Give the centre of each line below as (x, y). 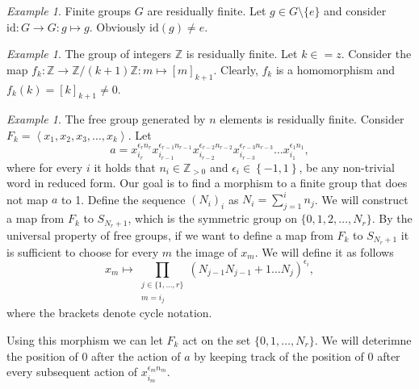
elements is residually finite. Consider (312, 119)
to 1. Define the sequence (124, 199)
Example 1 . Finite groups (69, 10)
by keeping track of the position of (279, 356)
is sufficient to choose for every (83, 251)
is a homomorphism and (335, 69)
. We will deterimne (363, 339)
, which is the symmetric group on (212, 218)
